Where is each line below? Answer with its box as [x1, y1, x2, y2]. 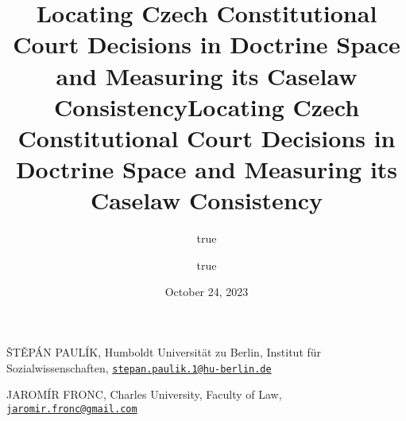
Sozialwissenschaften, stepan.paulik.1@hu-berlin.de [6, 359, 272, 376]
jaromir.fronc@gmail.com [6, 403, 137, 415]
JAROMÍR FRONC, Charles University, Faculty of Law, [6, 386, 282, 403]
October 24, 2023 [164, 283, 249, 300]
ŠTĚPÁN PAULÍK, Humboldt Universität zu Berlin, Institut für [6, 344, 322, 361]
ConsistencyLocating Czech [53, 90, 360, 123]
